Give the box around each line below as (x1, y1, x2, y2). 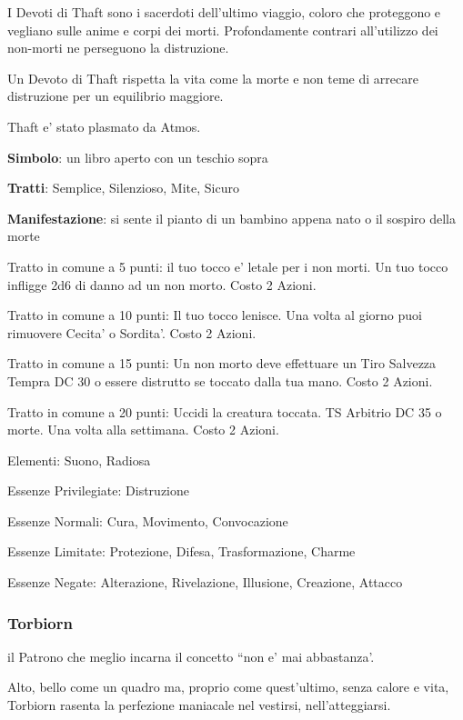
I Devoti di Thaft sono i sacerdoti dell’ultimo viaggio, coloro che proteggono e (7, 3, 441, 21)
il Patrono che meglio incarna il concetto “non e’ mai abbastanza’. (7, 646, 375, 665)
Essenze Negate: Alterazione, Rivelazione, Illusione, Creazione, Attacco (7, 573, 403, 592)
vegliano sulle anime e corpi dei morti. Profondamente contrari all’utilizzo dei (7, 20, 438, 39)
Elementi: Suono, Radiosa (7, 450, 151, 469)
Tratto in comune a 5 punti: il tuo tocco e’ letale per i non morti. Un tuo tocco (7, 256, 448, 275)
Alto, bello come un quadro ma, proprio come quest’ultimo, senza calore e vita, (7, 677, 449, 696)
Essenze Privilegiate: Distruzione (7, 481, 190, 500)
